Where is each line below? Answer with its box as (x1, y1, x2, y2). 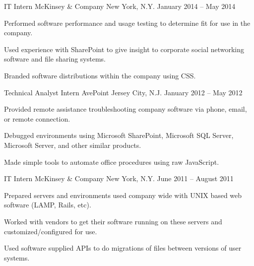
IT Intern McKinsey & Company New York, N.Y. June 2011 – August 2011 (4, 173, 234, 184)
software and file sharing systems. (4, 54, 106, 64)
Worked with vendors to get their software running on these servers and (4, 216, 222, 226)
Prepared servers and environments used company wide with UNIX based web (4, 190, 242, 200)
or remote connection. (4, 113, 70, 124)
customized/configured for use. (4, 226, 97, 236)
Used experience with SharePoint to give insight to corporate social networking (4, 44, 245, 54)
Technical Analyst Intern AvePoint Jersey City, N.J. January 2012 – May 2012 (4, 87, 243, 97)
